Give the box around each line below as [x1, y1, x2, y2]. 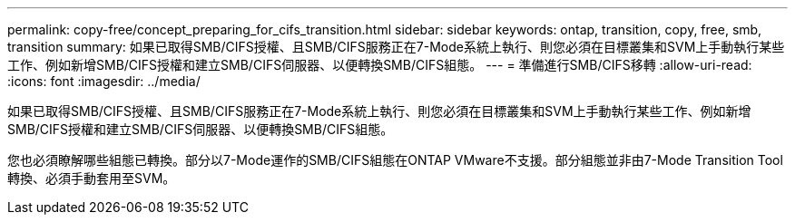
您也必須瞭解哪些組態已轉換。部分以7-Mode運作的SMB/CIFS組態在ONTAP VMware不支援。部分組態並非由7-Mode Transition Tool [7, 152, 783, 168]
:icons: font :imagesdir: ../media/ [7, 73, 201, 89]
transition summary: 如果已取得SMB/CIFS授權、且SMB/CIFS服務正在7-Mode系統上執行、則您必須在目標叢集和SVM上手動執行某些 [7, 39, 785, 54]
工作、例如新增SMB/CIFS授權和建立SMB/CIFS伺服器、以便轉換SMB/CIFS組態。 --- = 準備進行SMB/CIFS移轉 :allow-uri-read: [7, 57, 752, 72]
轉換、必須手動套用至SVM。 [7, 170, 176, 186]
